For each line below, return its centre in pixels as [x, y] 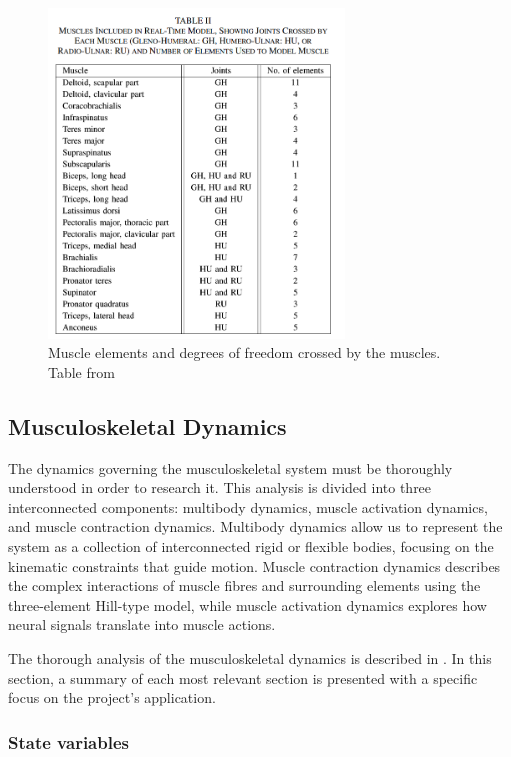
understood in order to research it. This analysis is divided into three [220, 487]
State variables [68, 741]
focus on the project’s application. [112, 697]
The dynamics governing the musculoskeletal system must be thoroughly [230, 467]
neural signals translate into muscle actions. [142, 624]
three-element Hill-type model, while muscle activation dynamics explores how [247, 604]
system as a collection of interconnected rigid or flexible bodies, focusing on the [251, 546]
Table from [81, 371]
